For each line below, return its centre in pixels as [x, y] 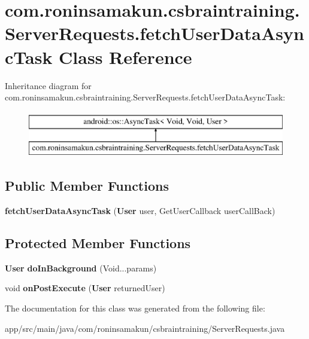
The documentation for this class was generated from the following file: [135, 308]
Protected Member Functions [98, 243]
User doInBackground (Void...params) [81, 268]
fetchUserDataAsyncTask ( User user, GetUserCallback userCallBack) [140, 211]
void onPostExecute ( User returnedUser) [85, 288]
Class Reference [125, 56]
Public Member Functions [87, 186]
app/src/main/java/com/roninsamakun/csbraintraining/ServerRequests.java [145, 328]
